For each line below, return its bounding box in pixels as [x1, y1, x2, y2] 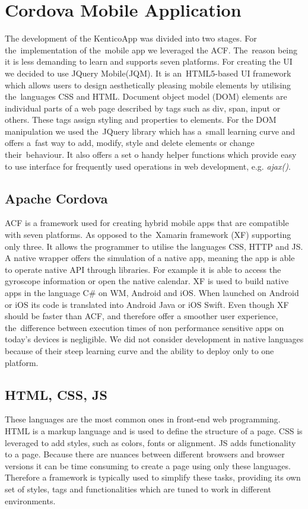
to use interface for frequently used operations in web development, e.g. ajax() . [5, 160, 291, 172]
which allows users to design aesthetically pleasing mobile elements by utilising [5, 78, 291, 91]
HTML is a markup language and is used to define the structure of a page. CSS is [5, 424, 303, 437]
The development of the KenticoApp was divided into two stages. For [5, 32, 257, 44]
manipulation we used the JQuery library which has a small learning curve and [5, 125, 296, 137]
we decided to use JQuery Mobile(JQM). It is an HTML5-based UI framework [5, 66, 291, 79]
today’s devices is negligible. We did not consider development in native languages [5, 333, 304, 345]
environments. [5, 494, 56, 507]
